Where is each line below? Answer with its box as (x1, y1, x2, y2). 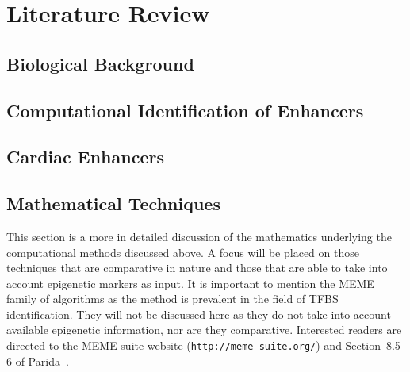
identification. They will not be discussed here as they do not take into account (6, 305, 391, 322)
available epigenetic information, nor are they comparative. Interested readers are (6, 321, 402, 338)
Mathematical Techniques (6, 191, 220, 216)
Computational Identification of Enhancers (6, 98, 364, 122)
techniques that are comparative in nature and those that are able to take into (6, 259, 388, 276)
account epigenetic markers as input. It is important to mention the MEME (6, 274, 374, 291)
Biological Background (6, 51, 194, 75)
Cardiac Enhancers (6, 144, 164, 169)
